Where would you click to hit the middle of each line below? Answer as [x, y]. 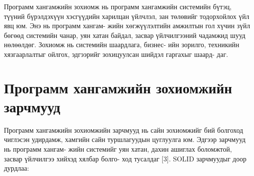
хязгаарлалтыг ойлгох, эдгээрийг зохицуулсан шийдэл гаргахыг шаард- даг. [116, 54]
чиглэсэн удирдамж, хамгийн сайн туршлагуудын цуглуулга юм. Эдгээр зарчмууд [125, 139]
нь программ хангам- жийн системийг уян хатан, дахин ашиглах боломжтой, [118, 149]
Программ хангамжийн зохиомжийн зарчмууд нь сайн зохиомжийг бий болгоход [124, 130]
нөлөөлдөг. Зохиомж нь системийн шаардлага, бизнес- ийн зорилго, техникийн [122, 44]
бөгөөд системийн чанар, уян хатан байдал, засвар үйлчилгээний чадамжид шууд [125, 35]
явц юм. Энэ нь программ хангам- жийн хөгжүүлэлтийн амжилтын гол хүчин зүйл [127, 26]
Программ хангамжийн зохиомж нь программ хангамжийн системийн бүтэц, [118, 6]
